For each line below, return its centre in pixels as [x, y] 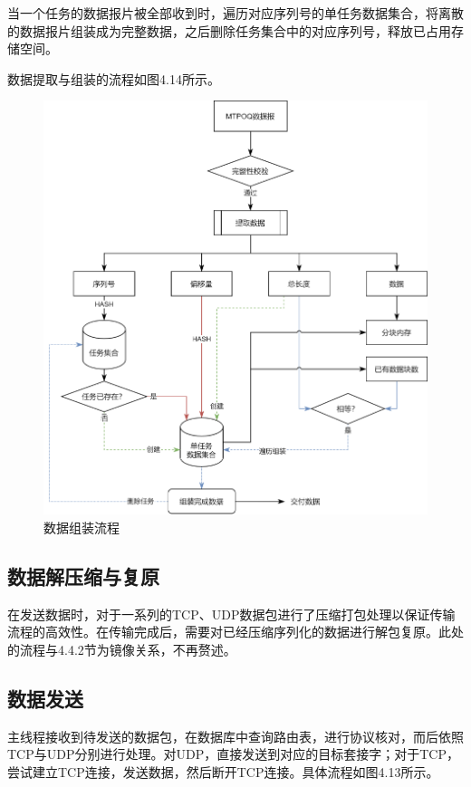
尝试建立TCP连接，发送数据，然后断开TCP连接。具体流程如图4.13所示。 [223, 771]
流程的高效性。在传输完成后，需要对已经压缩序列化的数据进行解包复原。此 [229, 632]
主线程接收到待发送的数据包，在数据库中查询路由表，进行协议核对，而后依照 [235, 736]
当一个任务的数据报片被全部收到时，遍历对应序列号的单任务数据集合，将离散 [235, 13]
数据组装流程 [82, 527]
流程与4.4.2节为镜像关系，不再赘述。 [128, 649]
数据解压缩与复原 [83, 576]
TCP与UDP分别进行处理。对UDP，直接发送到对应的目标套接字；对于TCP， [233, 754]
